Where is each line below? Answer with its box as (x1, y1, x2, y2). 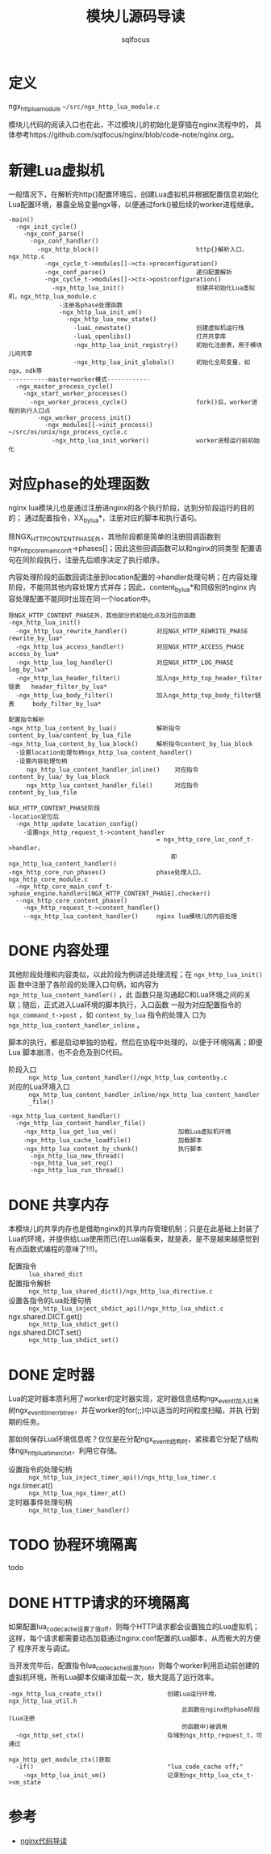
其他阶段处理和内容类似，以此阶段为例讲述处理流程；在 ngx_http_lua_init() (8, 970, 263, 980)
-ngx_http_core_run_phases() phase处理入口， (8, 868, 205, 876)
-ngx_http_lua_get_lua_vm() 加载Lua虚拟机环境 (23, 1128, 231, 1137)
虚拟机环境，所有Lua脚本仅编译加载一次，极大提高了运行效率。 (8, 1672, 219, 1683)
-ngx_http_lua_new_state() (65, 315, 157, 324)
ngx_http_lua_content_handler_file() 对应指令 (26, 781, 199, 789)
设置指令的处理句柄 (8, 1464, 73, 1474)
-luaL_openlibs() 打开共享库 (73, 332, 227, 341)
